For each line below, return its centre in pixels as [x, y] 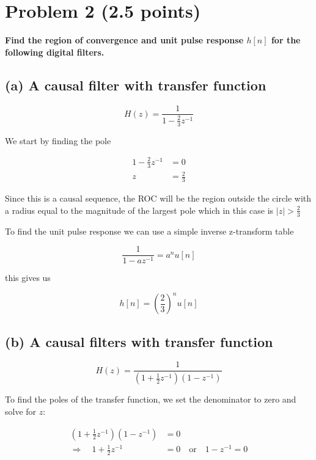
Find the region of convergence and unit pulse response [124, 40]
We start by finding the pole [58, 140]
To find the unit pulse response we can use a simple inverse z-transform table [149, 231]
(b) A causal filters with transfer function [139, 341]
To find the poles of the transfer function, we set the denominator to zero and [151, 399]
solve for [21, 411]
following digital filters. [55, 52]
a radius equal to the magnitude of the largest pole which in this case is [139, 210]
